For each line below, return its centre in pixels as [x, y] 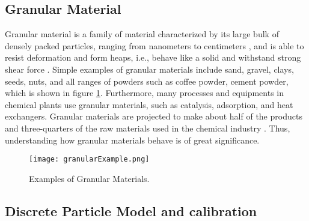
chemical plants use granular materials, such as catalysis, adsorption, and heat [149, 104]
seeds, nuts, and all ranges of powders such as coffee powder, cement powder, [147, 81]
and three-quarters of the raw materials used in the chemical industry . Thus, [148, 128]
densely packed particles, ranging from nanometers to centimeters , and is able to [154, 45]
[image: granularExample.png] [89, 159]
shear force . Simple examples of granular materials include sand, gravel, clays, [149, 69]
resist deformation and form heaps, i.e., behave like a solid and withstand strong [153, 57]
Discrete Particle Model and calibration [131, 210]
